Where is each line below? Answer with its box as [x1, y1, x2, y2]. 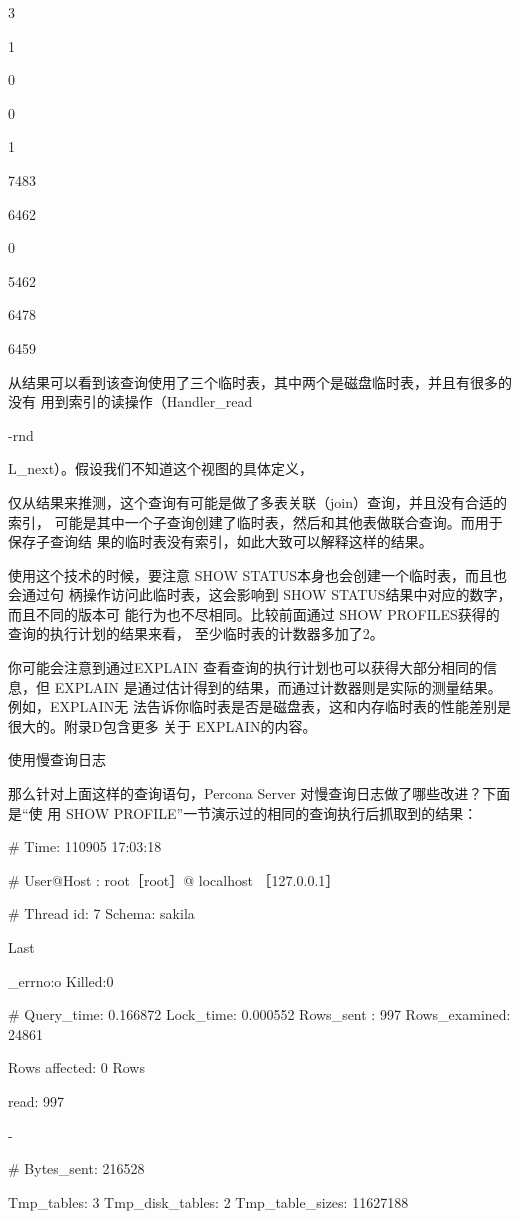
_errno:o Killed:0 [8, 970, 114, 991]
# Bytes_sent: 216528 [8, 1158, 145, 1179]
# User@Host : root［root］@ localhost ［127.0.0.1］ [8, 869, 340, 890]
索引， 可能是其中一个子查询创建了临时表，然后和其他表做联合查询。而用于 [8, 511, 503, 532]
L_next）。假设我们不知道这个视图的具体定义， [8, 458, 314, 479]
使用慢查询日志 [8, 749, 106, 770]
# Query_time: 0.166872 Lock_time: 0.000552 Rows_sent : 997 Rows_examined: [8, 1004, 511, 1025]
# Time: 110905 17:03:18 [8, 836, 162, 857]
